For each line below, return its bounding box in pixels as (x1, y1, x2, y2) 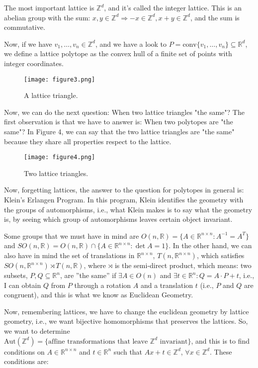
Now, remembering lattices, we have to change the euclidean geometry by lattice (4, 306, 249, 316)
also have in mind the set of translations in (4, 250, 135, 260)
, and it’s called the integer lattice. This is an (104, 2, 242, 12)
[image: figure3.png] (24, 76, 95, 83)
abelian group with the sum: (4, 12, 90, 22)
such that (113, 346, 143, 357)
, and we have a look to (95, 38, 167, 49)
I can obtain (4, 279, 41, 290)
